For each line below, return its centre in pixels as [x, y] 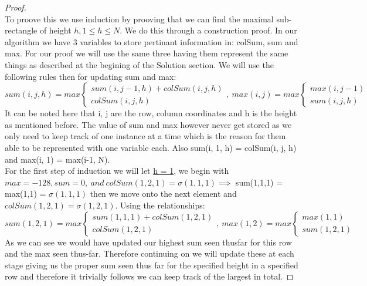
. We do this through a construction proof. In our [208, 30]
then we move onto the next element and [163, 194]
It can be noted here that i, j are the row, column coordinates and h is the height [151, 113]
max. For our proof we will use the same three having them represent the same [147, 53]
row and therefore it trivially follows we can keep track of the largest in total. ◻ [149, 276]
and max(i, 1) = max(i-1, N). [57, 159]
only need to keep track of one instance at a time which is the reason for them [145, 136]
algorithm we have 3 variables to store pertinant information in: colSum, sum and [152, 41]
